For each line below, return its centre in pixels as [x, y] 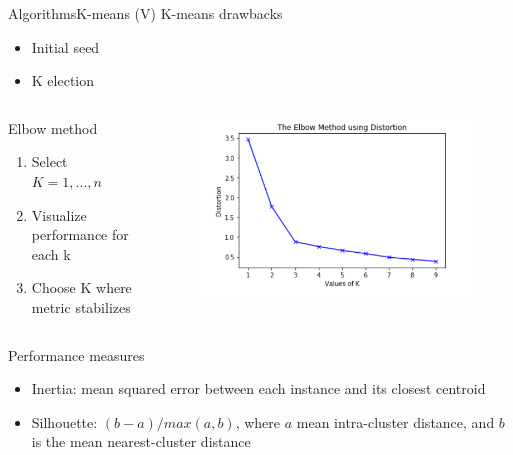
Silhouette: [64, 421]
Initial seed [65, 46]
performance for [80, 234]
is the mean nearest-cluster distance [141, 441]
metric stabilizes [81, 306]
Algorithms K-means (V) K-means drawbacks [145, 13]
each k [51, 253]
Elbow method [53, 127]
